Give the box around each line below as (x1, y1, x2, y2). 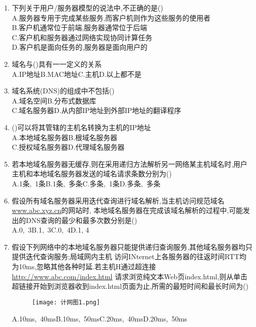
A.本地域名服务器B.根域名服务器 (12, 132, 117, 142)
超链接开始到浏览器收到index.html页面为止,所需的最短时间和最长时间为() (12, 281, 248, 291)
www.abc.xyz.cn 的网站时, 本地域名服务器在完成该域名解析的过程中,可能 (12, 205, 243, 215)
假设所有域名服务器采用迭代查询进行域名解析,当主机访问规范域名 (12, 195, 224, 205)
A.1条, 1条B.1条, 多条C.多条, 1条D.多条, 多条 (12, 178, 161, 188)
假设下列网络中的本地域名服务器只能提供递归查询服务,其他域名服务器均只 (12, 241, 252, 252)
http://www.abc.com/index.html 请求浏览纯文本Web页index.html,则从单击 (12, 271, 247, 281)
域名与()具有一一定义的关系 (12, 58, 102, 69)
